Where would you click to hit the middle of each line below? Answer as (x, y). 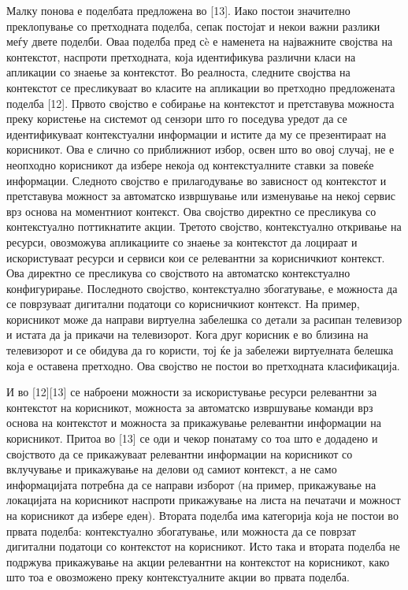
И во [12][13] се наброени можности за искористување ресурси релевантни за (192, 392)
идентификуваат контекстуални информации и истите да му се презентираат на (197, 134)
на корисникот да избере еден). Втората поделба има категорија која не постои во (202, 515)
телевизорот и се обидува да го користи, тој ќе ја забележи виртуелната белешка (200, 350)
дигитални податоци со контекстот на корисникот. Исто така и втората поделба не (203, 546)
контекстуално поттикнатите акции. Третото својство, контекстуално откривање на (204, 226)
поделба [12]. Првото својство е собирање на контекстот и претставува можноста (200, 103)
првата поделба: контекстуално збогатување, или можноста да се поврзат (181, 531)
